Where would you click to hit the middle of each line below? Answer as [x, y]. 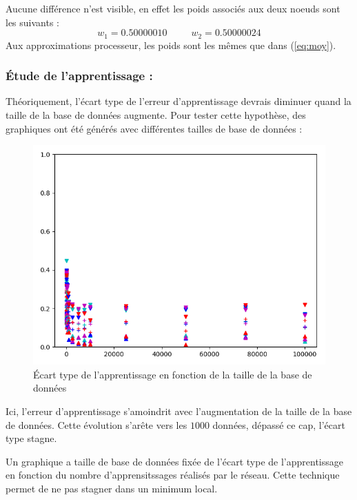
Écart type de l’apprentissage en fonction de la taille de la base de [173, 374]
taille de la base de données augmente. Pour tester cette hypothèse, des [156, 115]
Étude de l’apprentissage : [79, 76]
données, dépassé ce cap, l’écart [279, 424]
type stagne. [31, 438]
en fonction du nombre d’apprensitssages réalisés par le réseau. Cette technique [173, 475]
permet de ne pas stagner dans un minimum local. [112, 488]
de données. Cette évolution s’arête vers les [96, 424]
